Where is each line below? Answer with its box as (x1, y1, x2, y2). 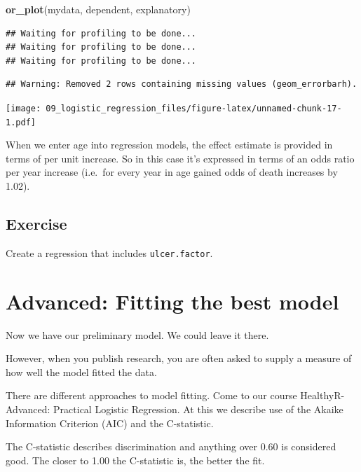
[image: (6, 103, 41, 113)
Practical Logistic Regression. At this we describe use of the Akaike (53, 402, 343, 417)
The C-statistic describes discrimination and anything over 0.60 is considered (6, 439, 336, 454)
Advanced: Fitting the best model (6, 286, 339, 315)
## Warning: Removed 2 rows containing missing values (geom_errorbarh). (6, 79, 357, 90)
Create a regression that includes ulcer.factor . (6, 245, 213, 260)
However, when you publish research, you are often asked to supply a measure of (6, 351, 352, 366)
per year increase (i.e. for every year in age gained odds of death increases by (6, 165, 338, 179)
